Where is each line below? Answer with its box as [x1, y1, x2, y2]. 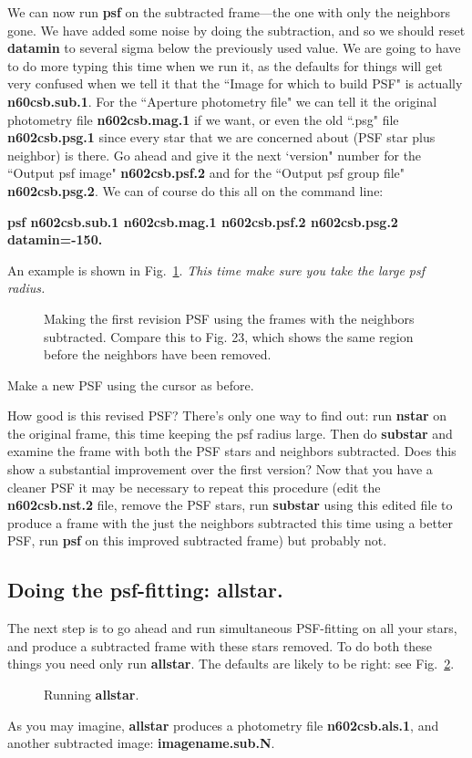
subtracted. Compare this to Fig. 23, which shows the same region [44, 327, 414, 346]
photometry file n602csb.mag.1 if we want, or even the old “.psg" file [7, 109, 399, 129]
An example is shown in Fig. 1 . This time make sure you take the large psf [7, 260, 426, 279]
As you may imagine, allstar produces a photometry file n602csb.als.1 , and [7, 715, 439, 734]
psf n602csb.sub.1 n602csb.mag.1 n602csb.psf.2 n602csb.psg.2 [7, 212, 398, 231]
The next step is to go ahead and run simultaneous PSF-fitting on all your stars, [7, 618, 457, 638]
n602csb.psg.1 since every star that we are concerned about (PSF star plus [7, 128, 436, 147]
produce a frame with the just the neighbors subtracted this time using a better [7, 513, 454, 532]
